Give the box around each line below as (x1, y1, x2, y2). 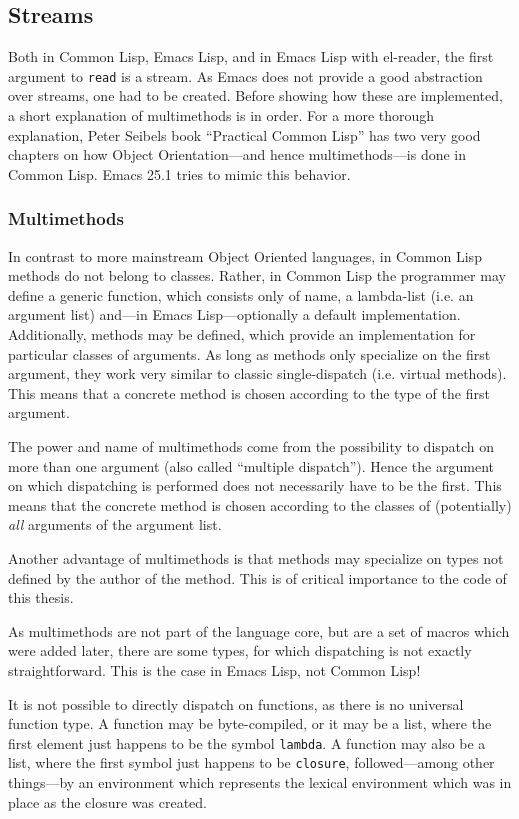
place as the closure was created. (8, 791, 207, 812)
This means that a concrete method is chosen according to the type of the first (8, 382, 490, 403)
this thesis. (8, 587, 74, 608)
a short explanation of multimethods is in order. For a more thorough (8, 105, 435, 126)
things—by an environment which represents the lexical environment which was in (8, 772, 512, 793)
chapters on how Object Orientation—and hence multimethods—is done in (8, 144, 467, 165)
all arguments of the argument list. (8, 514, 222, 535)
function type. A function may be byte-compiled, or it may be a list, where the (8, 713, 492, 734)
